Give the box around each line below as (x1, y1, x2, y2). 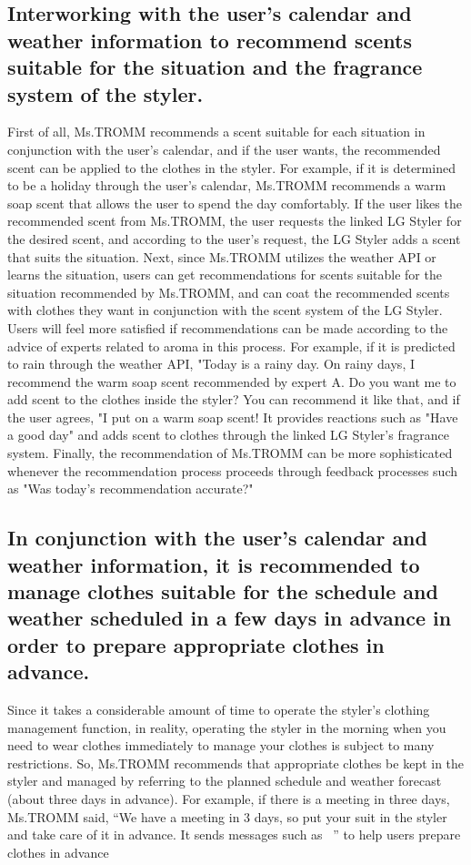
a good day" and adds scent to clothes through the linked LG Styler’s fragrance (7, 425, 449, 444)
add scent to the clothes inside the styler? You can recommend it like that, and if (7, 390, 460, 409)
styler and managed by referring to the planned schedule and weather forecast (7, 771, 442, 790)
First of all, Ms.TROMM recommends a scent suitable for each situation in (7, 122, 426, 141)
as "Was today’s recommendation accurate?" (7, 479, 254, 498)
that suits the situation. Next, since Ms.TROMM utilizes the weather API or (7, 247, 436, 266)
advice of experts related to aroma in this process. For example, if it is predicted (7, 336, 456, 355)
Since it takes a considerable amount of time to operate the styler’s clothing (7, 700, 430, 718)
